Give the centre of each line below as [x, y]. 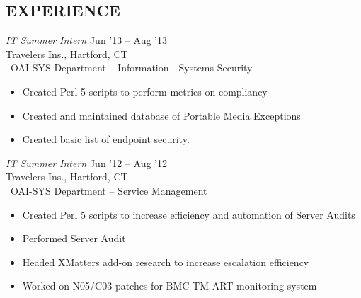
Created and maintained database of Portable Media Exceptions [161, 115]
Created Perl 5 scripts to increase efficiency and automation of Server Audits [189, 214]
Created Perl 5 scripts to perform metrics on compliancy [145, 91]
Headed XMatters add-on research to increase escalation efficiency [166, 262]
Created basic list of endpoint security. [106, 139]
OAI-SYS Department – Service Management [109, 190]
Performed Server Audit [74, 238]
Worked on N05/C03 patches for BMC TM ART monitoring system [170, 286]
